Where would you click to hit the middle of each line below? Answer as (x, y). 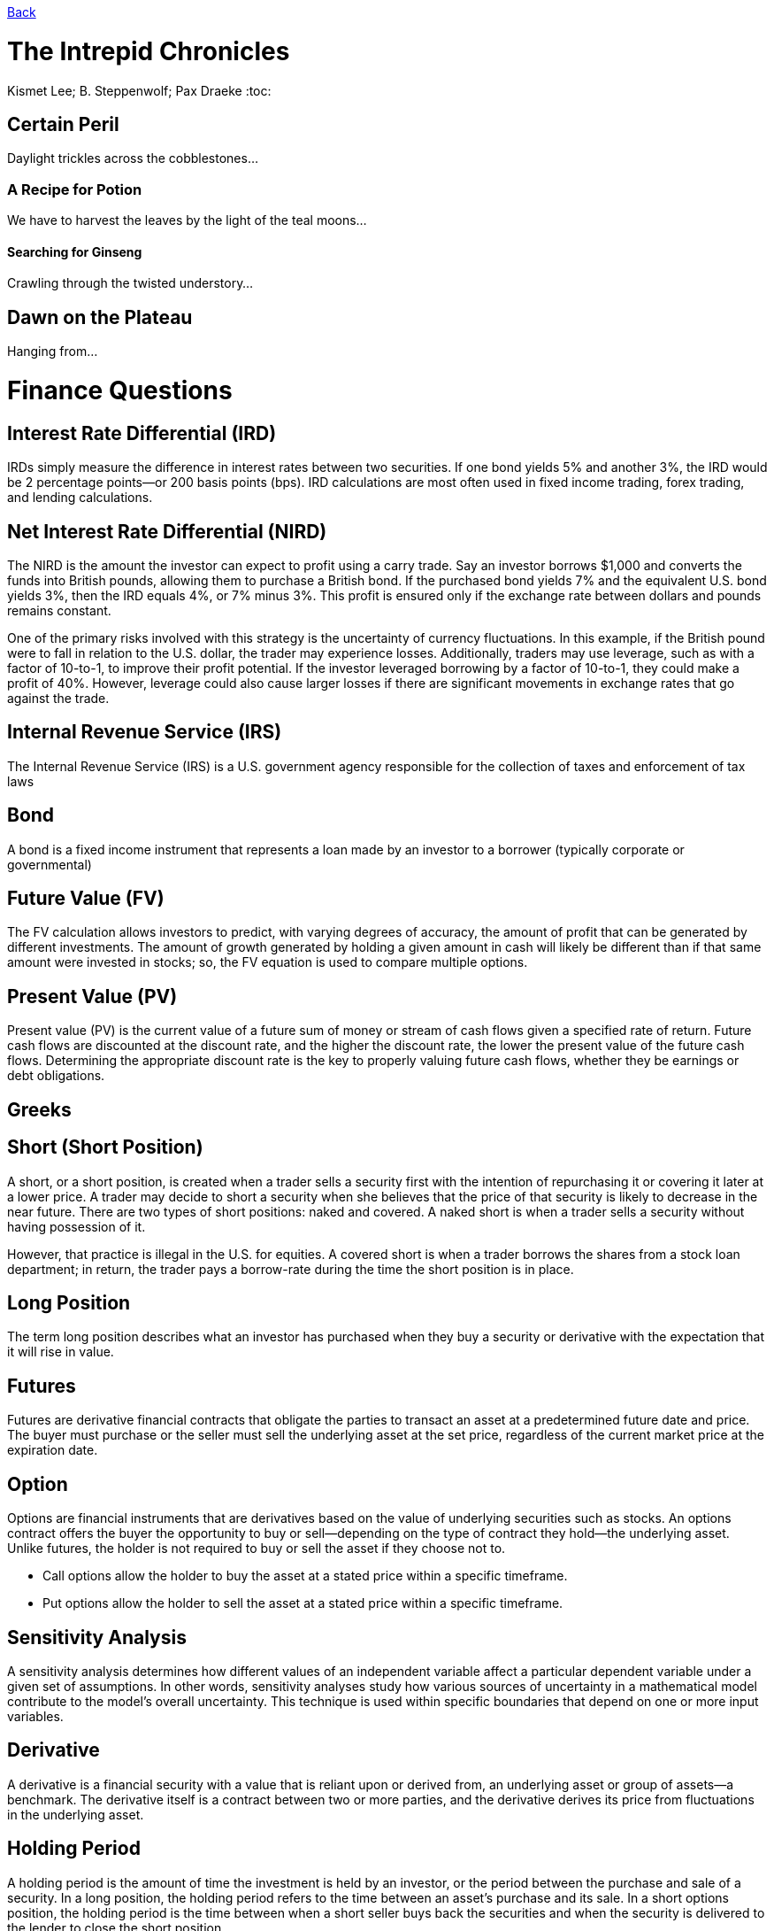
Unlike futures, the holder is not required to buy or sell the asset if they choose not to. (257, 1549)
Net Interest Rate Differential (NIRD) (167, 531)
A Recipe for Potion (75, 189)
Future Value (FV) (86, 899)
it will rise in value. (61, 1352)
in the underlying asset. (76, 1814)
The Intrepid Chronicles (149, 51)
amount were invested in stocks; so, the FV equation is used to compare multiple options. (268, 962)
